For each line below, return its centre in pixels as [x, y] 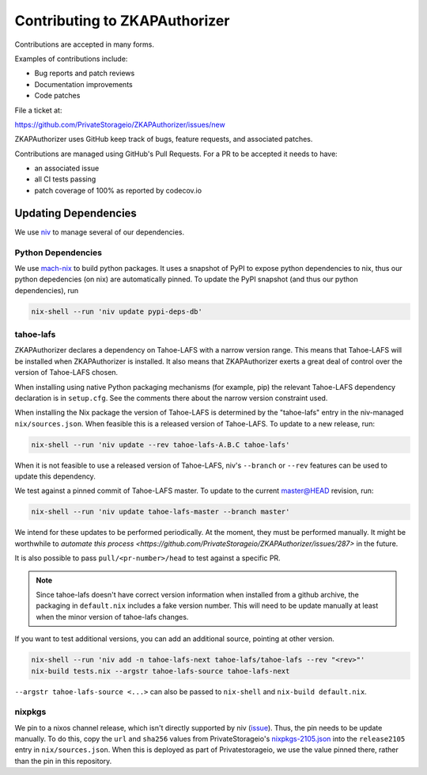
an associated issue [67, 168]
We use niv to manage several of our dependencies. [100, 232]
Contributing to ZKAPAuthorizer [122, 21]
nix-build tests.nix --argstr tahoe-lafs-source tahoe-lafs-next [161, 671]
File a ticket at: [38, 110]
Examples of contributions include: [71, 59]
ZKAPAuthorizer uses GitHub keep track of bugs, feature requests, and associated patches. [164, 139]
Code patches [57, 96]
